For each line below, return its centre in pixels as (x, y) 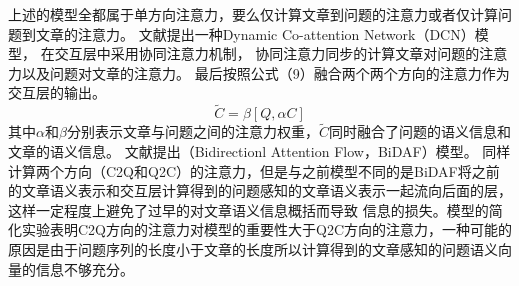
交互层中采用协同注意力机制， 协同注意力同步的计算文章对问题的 (267, 53)
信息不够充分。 (84, 268)
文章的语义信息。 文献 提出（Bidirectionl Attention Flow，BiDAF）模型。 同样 (259, 151)
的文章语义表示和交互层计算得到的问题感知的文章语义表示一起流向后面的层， (260, 190)
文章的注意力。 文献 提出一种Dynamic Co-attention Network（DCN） (255, 33)
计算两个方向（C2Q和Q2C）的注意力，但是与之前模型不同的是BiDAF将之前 (254, 170)
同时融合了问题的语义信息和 (419, 131)
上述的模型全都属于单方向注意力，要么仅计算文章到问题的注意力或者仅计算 (253, 14)
